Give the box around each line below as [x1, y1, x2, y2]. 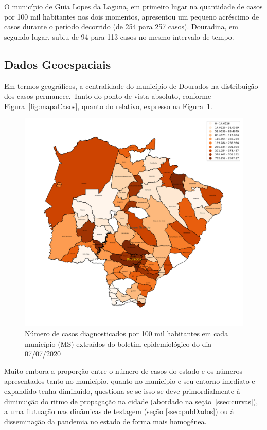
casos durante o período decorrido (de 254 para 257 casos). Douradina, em [4, 21, 238, 32]
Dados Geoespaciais [4, 56, 111, 72]
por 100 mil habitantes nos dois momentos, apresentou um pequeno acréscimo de [4, 11, 259, 22]
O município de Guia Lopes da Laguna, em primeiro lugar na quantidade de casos [4, 1, 263, 11]
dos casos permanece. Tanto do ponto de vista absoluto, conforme [4, 91, 211, 101]
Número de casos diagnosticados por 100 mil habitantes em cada [25, 328, 228, 339]
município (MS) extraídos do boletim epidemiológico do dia [25, 338, 212, 349]
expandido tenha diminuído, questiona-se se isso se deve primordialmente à [4, 386, 240, 397]
